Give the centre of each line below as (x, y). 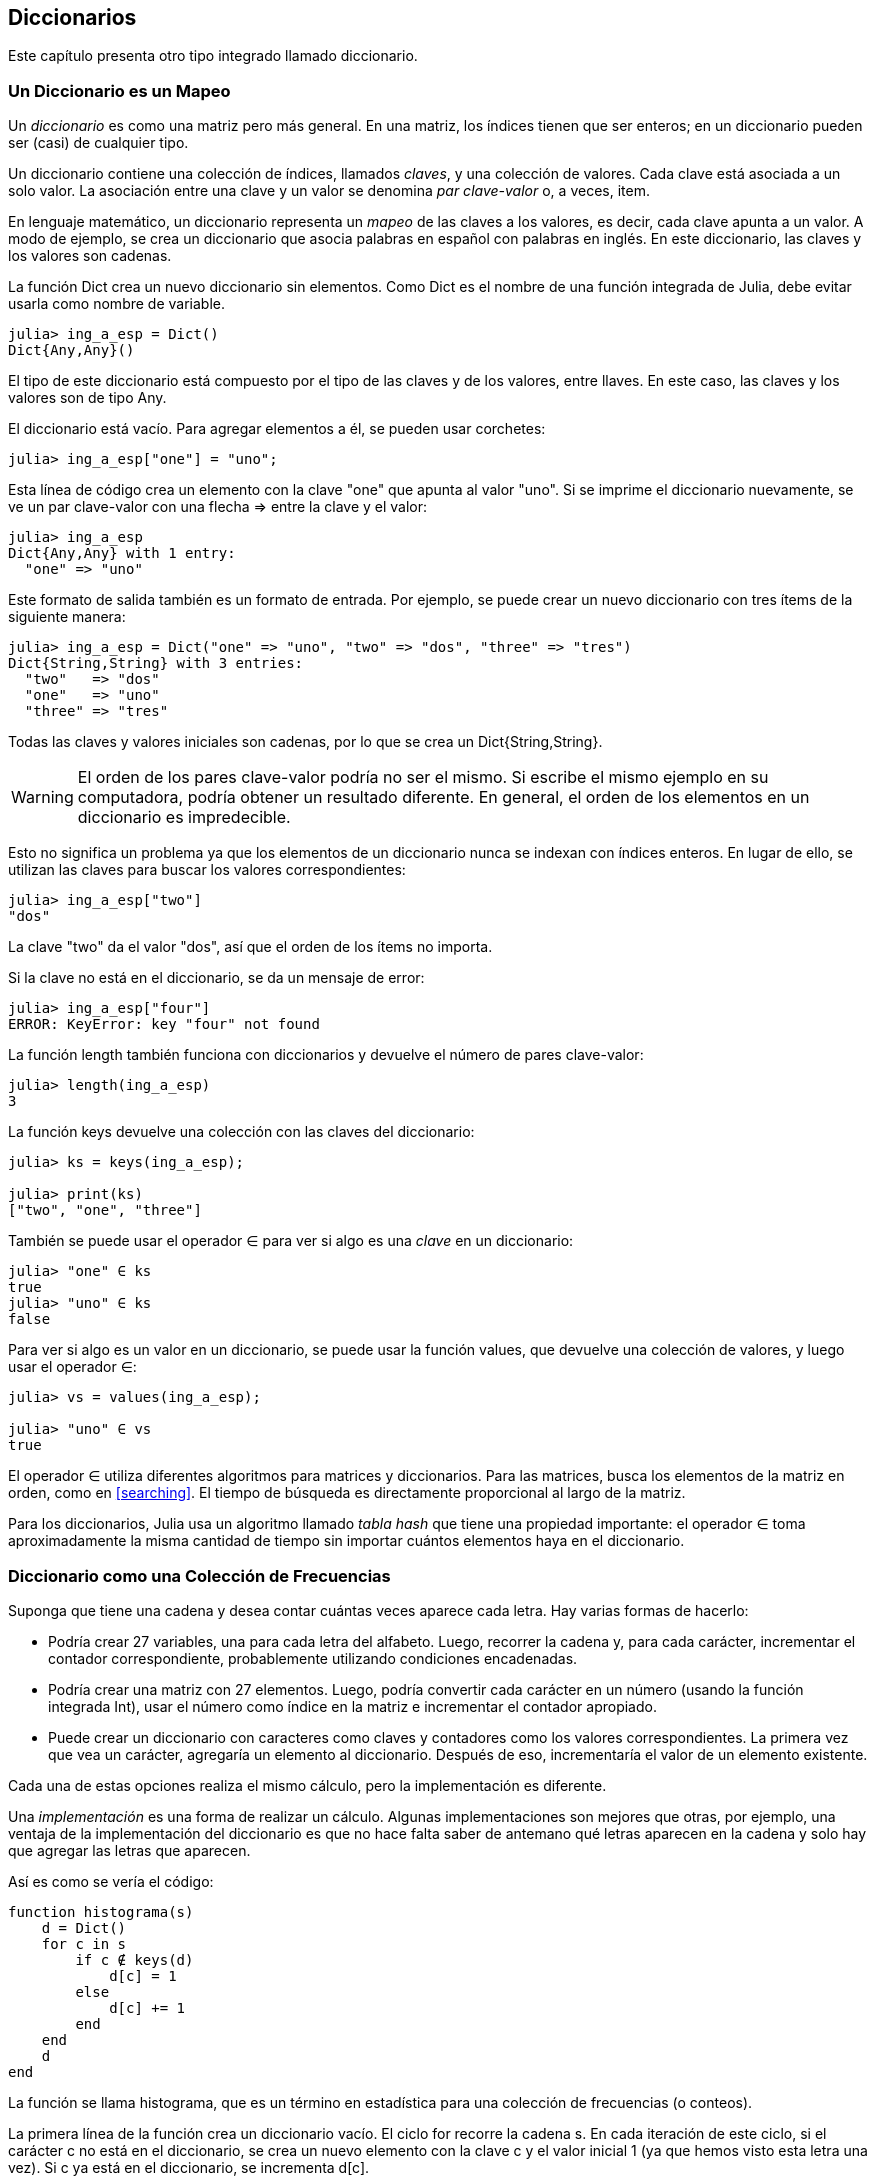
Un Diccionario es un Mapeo (119, 90)
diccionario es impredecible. (184, 817)
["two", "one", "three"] (105, 1210)
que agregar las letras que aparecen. (129, 1850)
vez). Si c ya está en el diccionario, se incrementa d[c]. (189, 2167)
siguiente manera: (67, 617)
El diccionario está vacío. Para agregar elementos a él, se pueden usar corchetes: (277, 429)
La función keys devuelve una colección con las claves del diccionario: (241, 1132)
